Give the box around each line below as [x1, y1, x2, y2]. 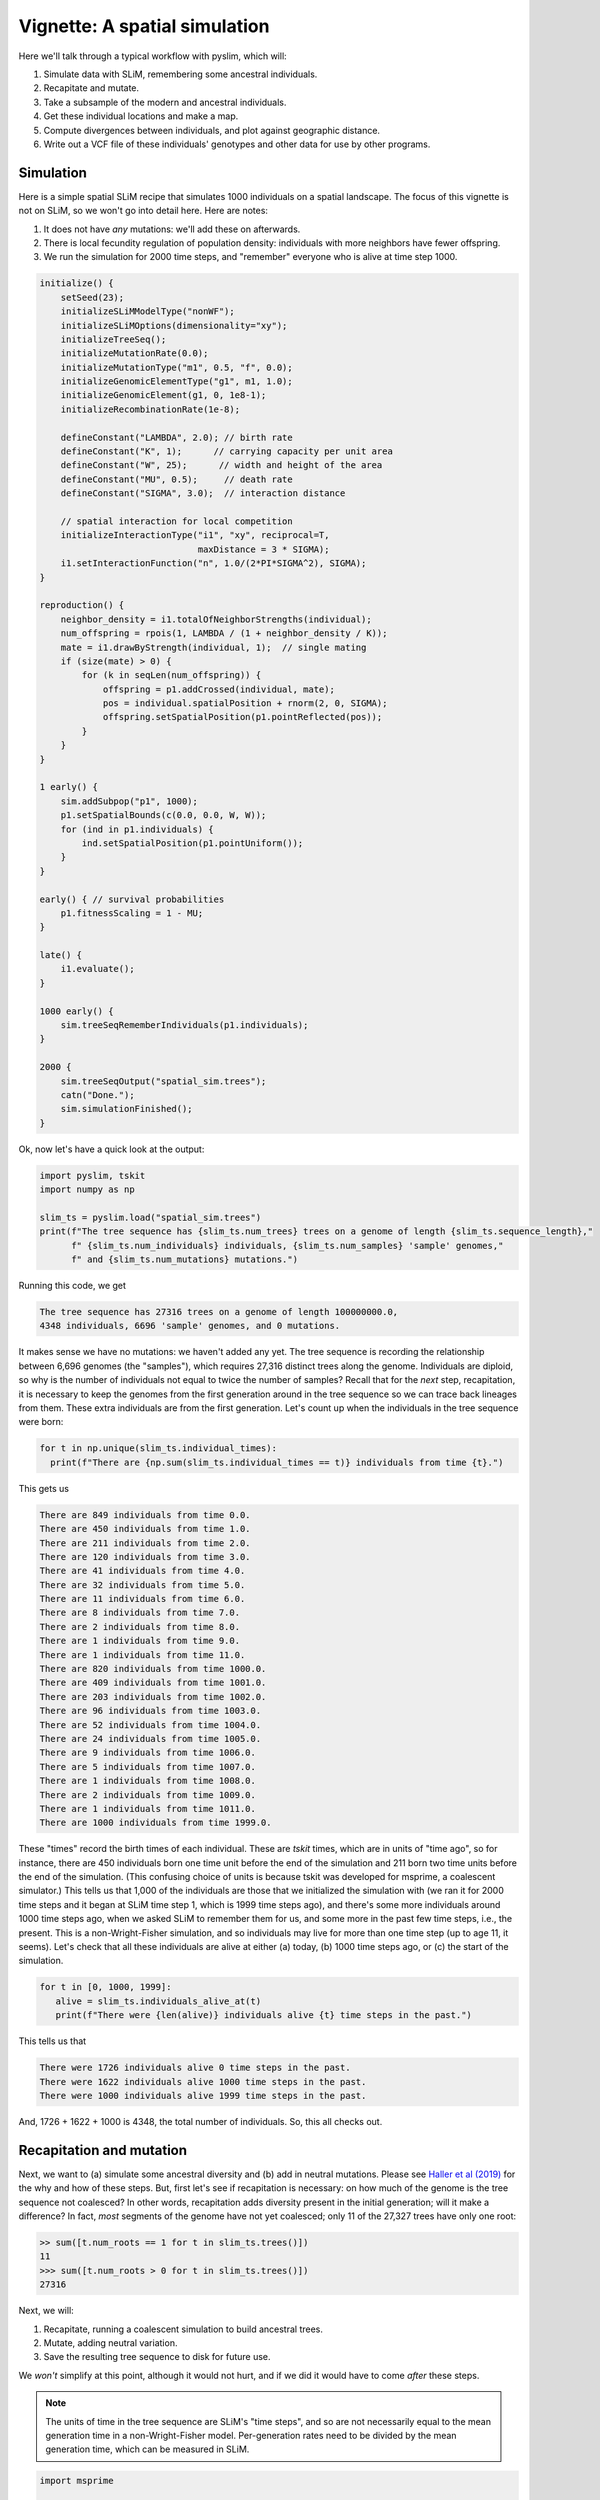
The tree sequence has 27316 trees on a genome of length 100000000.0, [39, 1306, 399, 1318]
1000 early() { [39, 1005, 114, 1017]
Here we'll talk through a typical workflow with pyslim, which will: [18, 50, 287, 62]
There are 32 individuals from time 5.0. [39, 1579, 246, 1590]
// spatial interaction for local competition [60, 515, 294, 527]
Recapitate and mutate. [43, 82, 140, 94]
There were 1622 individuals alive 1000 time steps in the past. [39, 2076, 367, 2087]
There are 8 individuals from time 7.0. [39, 1607, 240, 1619]
